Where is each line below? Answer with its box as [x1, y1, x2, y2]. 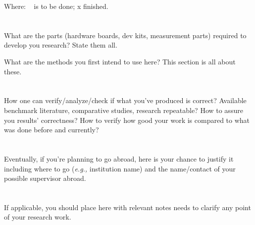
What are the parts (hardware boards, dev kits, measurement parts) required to [4, 30, 247, 40]
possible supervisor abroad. [4, 173, 86, 183]
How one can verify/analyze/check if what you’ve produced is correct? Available [4, 95, 247, 106]
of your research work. [4, 212, 71, 222]
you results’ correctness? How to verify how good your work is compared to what [4, 114, 250, 125]
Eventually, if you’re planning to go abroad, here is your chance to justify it [4, 153, 234, 164]
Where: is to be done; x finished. [4, 1, 108, 11]
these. [4, 66, 22, 76]
